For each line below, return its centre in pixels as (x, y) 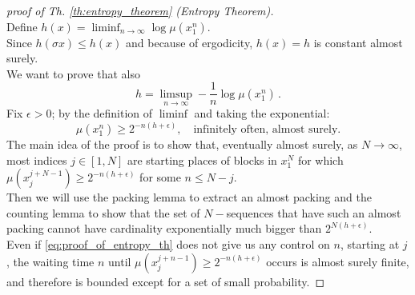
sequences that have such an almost (314, 212)
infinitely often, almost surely (266, 130)
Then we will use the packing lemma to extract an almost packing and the (189, 197)
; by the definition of (102, 113)
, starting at (370, 244)
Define (22, 26)
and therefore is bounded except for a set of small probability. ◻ (166, 281)
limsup (176, 94)
